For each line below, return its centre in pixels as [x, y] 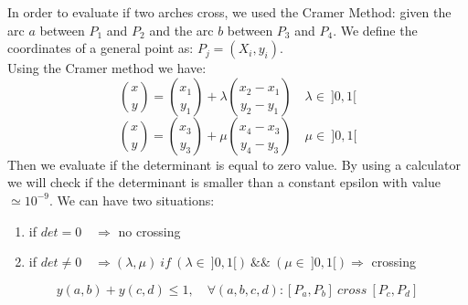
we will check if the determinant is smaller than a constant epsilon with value [224, 182]
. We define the [375, 30]
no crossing [149, 231]
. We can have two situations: [132, 200]
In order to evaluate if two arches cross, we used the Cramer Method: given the [229, 12]
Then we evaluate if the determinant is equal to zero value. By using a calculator [234, 164]
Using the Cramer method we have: [107, 68]
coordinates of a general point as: [101, 48]
